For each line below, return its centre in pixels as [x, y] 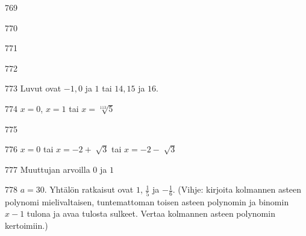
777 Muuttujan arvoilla [48, 169]
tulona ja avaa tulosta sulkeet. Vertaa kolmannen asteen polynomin [151, 213]
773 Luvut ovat [33, 88]
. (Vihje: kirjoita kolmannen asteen [237, 189]
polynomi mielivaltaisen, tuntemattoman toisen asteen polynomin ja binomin [147, 201]
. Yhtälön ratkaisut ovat [89, 189]
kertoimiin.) [27, 225]
